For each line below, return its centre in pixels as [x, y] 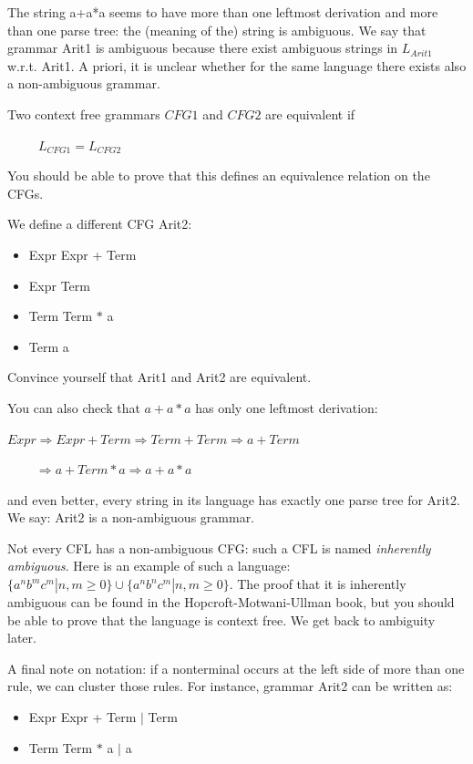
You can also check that [74, 407]
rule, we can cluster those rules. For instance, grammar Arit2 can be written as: [230, 686]
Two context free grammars [84, 114]
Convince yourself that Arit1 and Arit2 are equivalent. [159, 377]
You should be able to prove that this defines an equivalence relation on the [219, 176]
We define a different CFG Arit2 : [100, 224]
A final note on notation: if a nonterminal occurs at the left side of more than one [236, 668]
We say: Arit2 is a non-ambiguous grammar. [131, 517]
